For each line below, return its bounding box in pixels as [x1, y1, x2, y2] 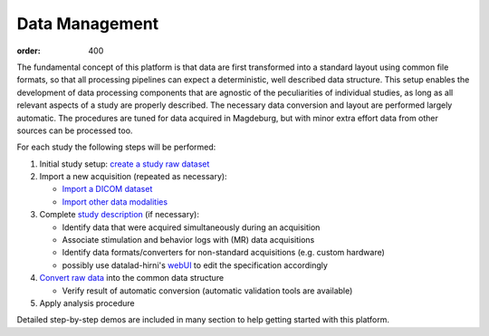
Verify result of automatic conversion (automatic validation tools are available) [62, 285, 353, 296]
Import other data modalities [62, 196, 168, 207]
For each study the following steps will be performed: [16, 141, 216, 153]
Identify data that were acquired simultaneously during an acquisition [62, 222, 321, 233]
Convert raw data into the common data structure [39, 273, 225, 283]
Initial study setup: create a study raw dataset [39, 158, 210, 169]
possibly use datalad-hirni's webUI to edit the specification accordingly [62, 259, 328, 271]
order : [16, 45, 41, 56]
